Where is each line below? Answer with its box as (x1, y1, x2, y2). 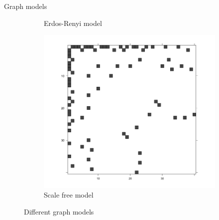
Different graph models (24, 206, 94, 217)
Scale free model (44, 190, 94, 200)
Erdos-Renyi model (44, 17, 102, 28)
